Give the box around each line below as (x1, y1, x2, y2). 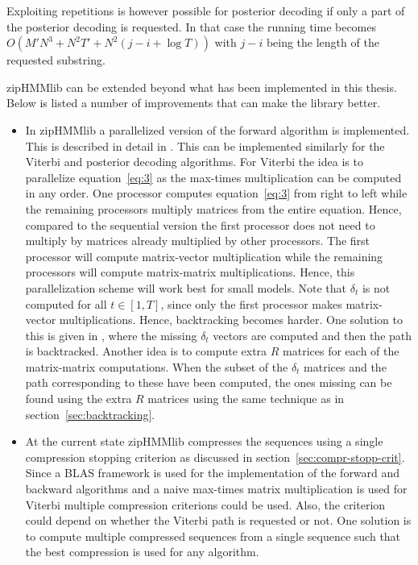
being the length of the (266, 34, 379, 51)
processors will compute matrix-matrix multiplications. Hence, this (25, 264, 355, 280)
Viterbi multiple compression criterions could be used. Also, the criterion (25, 496, 386, 513)
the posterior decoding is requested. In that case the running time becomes (6, 18, 377, 35)
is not (362, 279, 391, 296)
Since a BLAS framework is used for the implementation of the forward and (25, 464, 400, 481)
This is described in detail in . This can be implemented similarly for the (25, 137, 385, 154)
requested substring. (6, 52, 106, 69)
